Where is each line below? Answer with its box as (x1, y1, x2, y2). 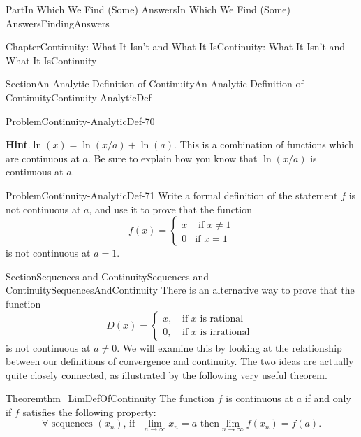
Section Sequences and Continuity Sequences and (6, 268, 209, 283)
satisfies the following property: (22, 404, 156, 419)
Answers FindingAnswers (6, 15, 110, 30)
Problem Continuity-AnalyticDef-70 (6, 113, 155, 128)
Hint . (6, 137, 31, 152)
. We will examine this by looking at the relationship (117, 340, 342, 354)
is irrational (200, 327, 250, 338)
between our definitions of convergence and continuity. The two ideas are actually (6, 354, 354, 368)
